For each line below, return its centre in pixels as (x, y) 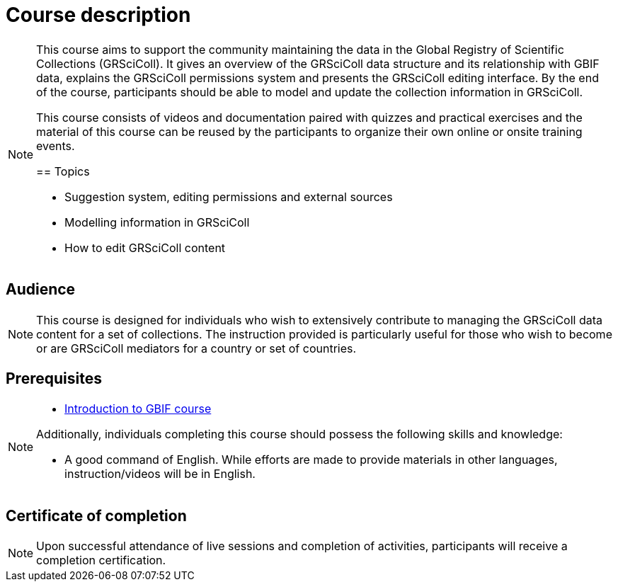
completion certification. (101, 560)
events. (56, 146)
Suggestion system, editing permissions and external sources (229, 196)
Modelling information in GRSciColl (157, 222)
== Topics (63, 171)
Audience (41, 290)
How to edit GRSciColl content (145, 247)
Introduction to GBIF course (138, 409)
